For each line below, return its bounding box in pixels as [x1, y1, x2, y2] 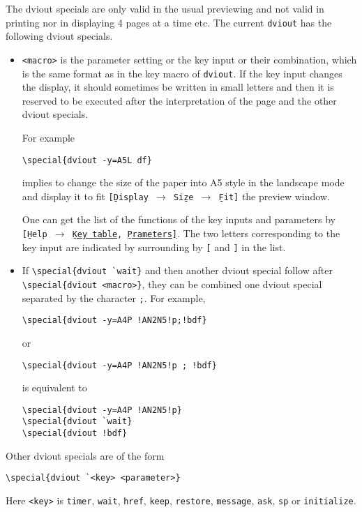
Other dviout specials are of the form [6, 448, 165, 462]
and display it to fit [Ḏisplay [22, 188, 149, 203]
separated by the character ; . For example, [22, 290, 206, 305]
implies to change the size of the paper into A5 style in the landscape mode [22, 175, 345, 190]
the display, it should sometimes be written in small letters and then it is [22, 80, 334, 94]
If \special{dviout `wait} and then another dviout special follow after [22, 263, 333, 278]
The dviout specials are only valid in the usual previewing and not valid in [6, 1, 324, 15]
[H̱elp [22, 229, 47, 240]
